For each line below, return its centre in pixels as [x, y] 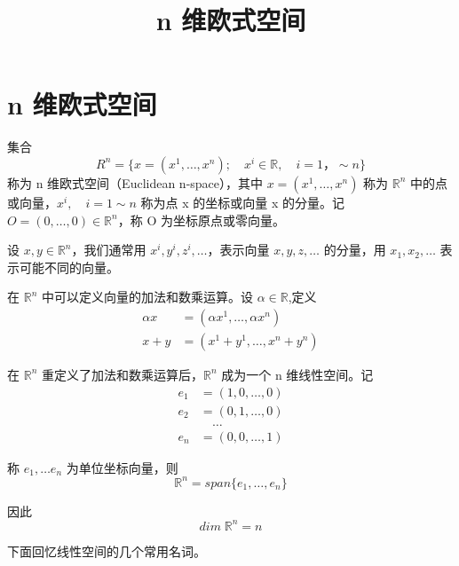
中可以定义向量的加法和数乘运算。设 [147, 297]
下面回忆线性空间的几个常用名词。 [107, 550]
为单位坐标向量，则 [122, 467]
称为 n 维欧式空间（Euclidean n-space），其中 [135, 182]
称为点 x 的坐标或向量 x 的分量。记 [242, 202]
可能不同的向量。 [69, 267]
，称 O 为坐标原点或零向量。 [201, 220]
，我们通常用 [109, 250]
